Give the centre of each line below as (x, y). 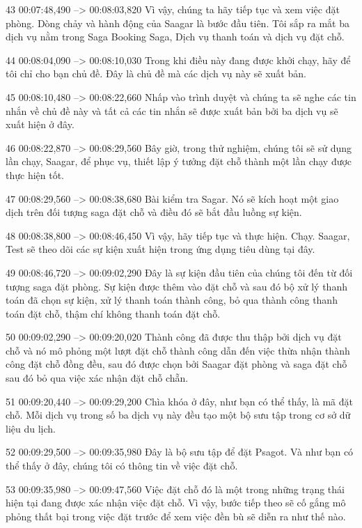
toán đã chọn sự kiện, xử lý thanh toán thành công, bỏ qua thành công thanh (172, 300)
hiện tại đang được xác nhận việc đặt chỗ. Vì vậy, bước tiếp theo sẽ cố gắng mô (176, 503)
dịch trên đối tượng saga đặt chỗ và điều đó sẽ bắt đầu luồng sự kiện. (154, 212)
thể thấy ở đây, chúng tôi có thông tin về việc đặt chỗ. (122, 466)
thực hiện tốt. (35, 174)
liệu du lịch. (31, 428)
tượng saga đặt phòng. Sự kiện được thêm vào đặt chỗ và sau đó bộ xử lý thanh (176, 286)
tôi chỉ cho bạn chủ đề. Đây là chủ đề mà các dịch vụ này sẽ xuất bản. (156, 73)
